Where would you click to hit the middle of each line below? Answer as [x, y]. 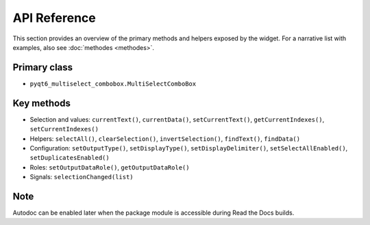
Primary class [43, 67]
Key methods [42, 103]
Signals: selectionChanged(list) [82, 177]
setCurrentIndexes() [64, 129]
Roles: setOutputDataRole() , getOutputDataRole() [110, 167]
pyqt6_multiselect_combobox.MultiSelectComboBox [113, 83]
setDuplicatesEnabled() [70, 158]
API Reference [54, 18]
